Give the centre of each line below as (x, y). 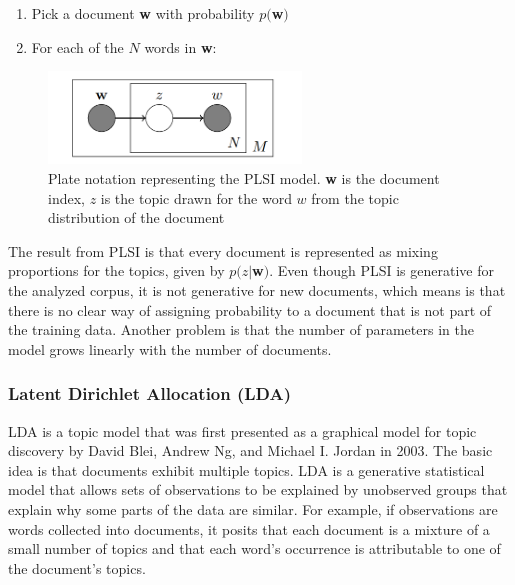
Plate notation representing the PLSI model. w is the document (244, 178)
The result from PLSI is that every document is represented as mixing (223, 250)
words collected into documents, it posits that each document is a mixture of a (249, 528)
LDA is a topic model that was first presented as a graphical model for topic (242, 430)
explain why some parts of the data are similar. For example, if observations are (253, 509)
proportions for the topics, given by (116, 270)
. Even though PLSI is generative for (381, 270)
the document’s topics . (77, 567)
